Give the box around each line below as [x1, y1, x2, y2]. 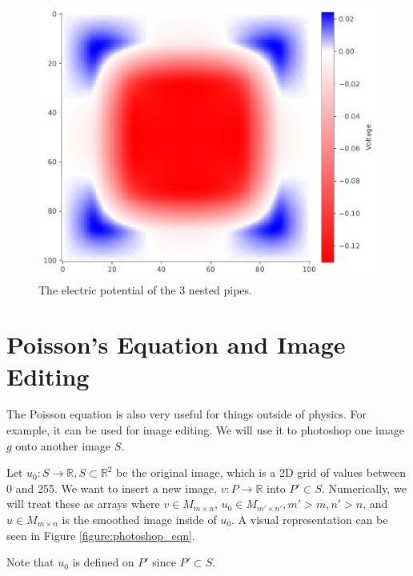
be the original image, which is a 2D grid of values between [116, 464, 407, 481]
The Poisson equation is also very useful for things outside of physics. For [6, 406, 367, 422]
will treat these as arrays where [6, 495, 160, 512]
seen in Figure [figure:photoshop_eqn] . [6, 526, 195, 543]
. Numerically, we [322, 479, 407, 496]
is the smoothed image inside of [62, 511, 217, 527]
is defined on [72, 554, 134, 570]
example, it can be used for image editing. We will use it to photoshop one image [6, 422, 404, 438]
